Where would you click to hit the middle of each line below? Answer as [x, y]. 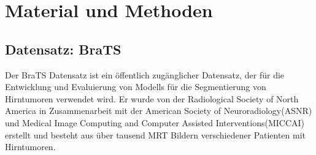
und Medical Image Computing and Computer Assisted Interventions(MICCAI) [155, 122]
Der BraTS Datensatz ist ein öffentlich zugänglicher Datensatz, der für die [145, 74]
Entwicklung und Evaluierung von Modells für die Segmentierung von [136, 87]
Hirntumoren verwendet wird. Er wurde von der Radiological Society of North [152, 98]
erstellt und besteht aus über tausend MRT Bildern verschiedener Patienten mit [156, 134]
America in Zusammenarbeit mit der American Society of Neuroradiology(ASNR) [159, 111]
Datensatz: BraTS [63, 49]
